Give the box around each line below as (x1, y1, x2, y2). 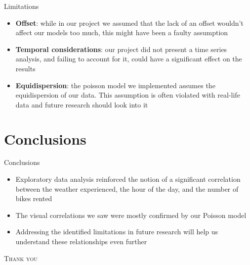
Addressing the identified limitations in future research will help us (15, 226, 218, 237)
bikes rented (15, 193, 52, 204)
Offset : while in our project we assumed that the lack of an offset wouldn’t (15, 17, 244, 28)
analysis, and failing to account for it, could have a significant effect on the (15, 53, 242, 64)
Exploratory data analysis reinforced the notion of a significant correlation (15, 174, 241, 184)
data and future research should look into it (15, 99, 148, 109)
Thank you (4, 253, 38, 263)
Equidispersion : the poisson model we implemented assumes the (15, 80, 215, 90)
